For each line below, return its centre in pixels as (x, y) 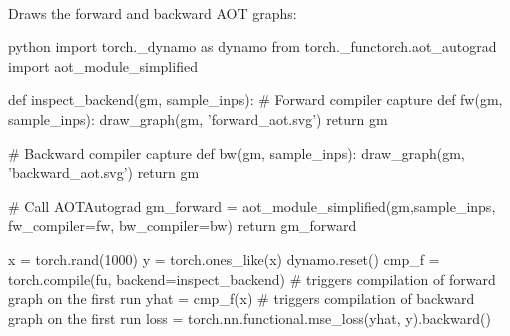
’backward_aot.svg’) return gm (104, 172)
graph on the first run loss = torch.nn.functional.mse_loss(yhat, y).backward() (249, 317)
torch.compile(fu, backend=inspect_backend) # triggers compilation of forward (252, 278)
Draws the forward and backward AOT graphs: (152, 12)
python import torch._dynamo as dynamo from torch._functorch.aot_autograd (252, 46)
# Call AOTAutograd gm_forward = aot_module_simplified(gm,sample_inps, (252, 205)
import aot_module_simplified (103, 65)
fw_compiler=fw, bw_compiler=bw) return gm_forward (182, 225)
